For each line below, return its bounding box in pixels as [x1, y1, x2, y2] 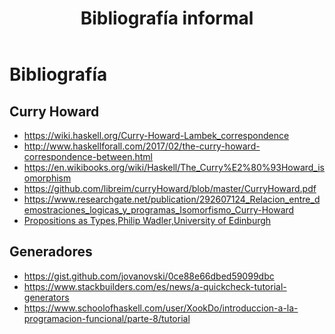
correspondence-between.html [23, 151, 153, 162]
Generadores [9, 243, 93, 261]
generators [23, 291, 70, 303]
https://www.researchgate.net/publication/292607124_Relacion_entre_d [23, 193, 321, 205]
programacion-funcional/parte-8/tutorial [23, 312, 191, 324]
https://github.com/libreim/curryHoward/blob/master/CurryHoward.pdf [23, 183, 317, 194]
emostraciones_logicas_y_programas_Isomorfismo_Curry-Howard [23, 204, 295, 216]
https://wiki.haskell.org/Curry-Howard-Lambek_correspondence [23, 130, 290, 141]
